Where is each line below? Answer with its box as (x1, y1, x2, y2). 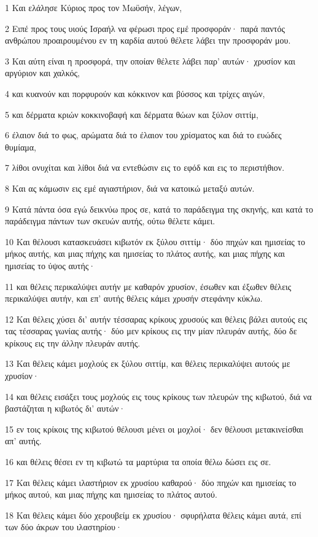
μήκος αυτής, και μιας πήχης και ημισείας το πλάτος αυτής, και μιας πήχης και (5, 247, 285, 260)
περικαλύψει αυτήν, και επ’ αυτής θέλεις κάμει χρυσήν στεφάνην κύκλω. (5, 292, 263, 305)
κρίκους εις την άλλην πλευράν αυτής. (5, 336, 141, 349)
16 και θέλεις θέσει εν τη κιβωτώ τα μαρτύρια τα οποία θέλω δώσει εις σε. (5, 455, 271, 468)
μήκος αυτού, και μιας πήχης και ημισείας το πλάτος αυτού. (5, 488, 217, 501)
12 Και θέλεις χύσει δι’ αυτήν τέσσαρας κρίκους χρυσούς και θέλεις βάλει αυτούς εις (5, 312, 308, 325)
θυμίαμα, (5, 140, 36, 153)
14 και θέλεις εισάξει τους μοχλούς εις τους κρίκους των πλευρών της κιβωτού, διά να (5, 390, 312, 402)
